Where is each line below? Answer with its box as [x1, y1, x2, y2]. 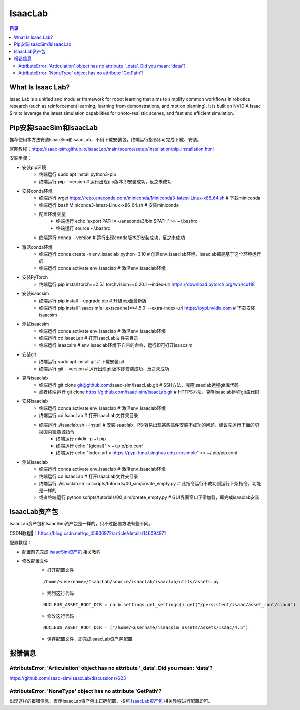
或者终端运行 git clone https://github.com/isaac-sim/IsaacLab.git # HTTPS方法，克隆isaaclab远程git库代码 [39, 389, 260, 395]
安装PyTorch [22, 274, 48, 280]
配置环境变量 [39, 211, 66, 217]
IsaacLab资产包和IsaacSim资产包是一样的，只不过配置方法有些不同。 [9, 521, 153, 527]
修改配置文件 [22, 558, 49, 564]
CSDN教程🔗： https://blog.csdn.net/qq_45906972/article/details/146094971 [9, 530, 166, 536]
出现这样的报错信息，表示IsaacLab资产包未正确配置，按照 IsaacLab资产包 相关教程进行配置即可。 [9, 698, 213, 704]
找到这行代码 [47, 590, 74, 596]
